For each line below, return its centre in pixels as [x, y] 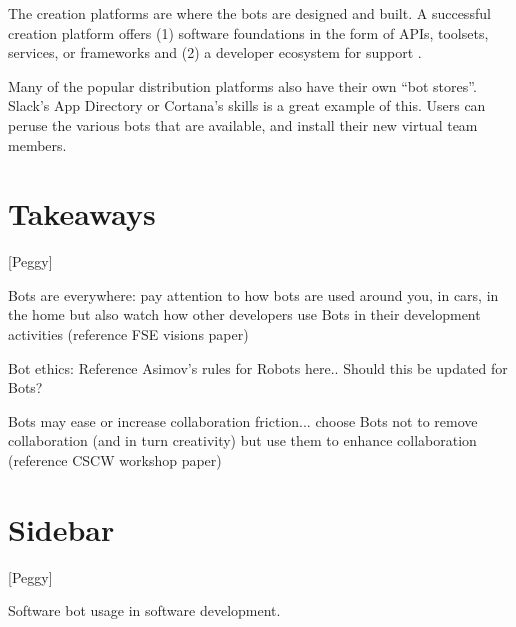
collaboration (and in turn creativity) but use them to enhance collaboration [242, 440]
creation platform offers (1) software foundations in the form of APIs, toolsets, [248, 32]
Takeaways [82, 213]
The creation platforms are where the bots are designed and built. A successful [249, 13]
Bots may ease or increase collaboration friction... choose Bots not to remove [243, 420]
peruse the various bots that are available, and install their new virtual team [243, 124]
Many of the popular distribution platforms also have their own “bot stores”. [242, 85]
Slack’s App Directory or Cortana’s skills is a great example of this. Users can [247, 105]
